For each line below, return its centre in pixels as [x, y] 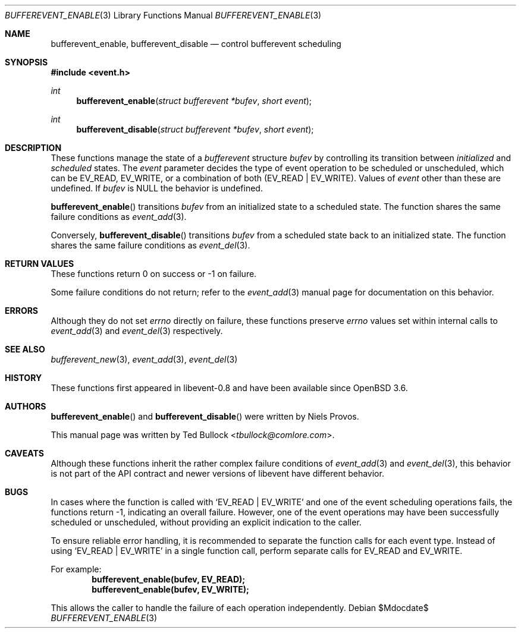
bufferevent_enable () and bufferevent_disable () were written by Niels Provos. [205, 416]
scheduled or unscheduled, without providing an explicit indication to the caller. [206, 522]
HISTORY [23, 378]
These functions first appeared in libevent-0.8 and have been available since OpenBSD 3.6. [229, 388]
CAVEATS [24, 453]
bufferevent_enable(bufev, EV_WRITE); [170, 589]
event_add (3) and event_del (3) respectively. [137, 331]
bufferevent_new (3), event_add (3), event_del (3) [144, 359]
